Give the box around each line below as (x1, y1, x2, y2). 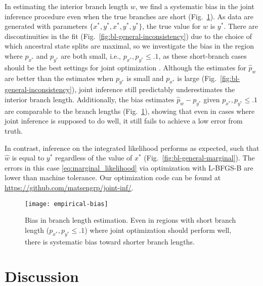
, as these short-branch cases (158, 50, 247, 61)
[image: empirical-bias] (25, 200, 108, 208)
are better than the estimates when (5, 72, 114, 83)
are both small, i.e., (61, 50, 121, 61)
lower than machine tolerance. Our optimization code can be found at (5, 172, 221, 183)
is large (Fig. (177, 72, 217, 83)
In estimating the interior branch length (5, 1, 128, 11)
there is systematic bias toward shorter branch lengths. (25, 236, 195, 247)
